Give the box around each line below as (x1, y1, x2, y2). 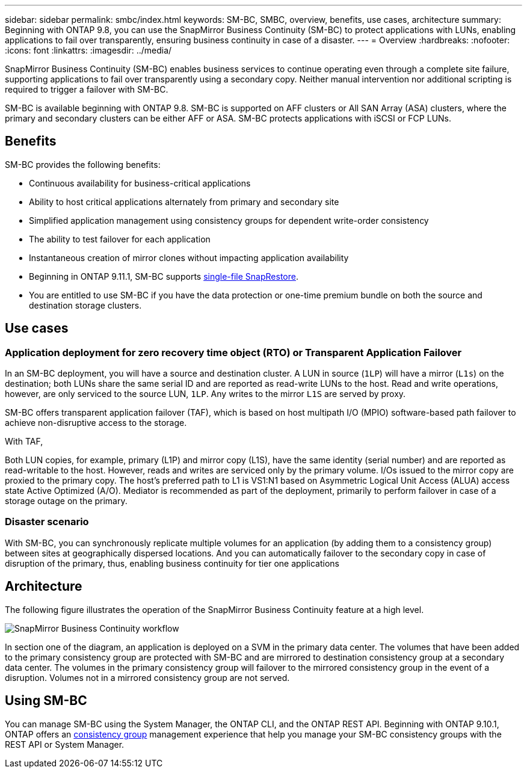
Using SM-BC (5, 693, 87, 709)
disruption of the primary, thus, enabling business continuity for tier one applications (5, 558, 339, 568)
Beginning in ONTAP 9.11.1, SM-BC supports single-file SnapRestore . (29, 271, 298, 282)
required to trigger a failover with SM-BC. (5, 84, 168, 94)
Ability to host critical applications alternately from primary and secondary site (29, 196, 339, 207)
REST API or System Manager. (5, 739, 125, 750)
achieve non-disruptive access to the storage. (5, 417, 187, 428)
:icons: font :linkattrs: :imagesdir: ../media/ (5, 45, 172, 55)
